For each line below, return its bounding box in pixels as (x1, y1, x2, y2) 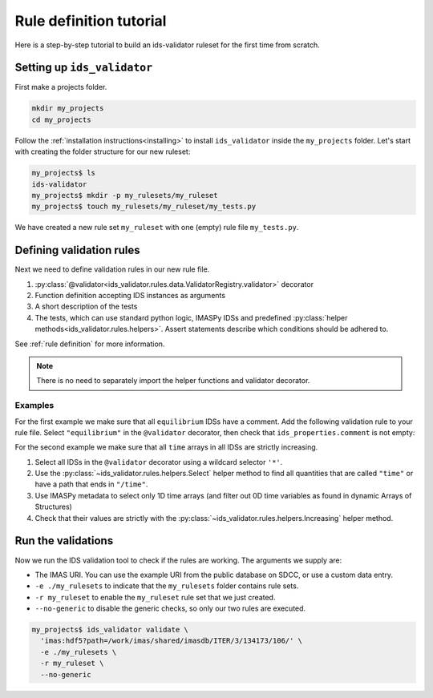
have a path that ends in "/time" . (34, 479, 148, 489)
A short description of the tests (34, 301, 138, 312)
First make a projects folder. (14, 83, 107, 92)
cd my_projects (31, 115, 91, 124)
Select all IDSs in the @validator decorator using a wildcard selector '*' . (34, 457, 283, 466)
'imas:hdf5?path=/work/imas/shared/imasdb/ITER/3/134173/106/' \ (40, 636, 303, 645)
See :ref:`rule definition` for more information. (14, 339, 165, 349)
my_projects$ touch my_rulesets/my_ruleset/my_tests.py (31, 202, 257, 212)
